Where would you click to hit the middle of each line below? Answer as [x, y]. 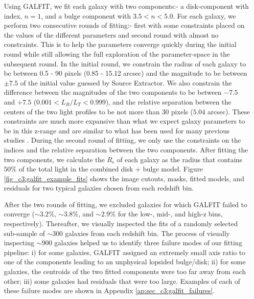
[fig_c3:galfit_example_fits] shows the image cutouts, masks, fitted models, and [124, 178]
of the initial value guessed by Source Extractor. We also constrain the [126, 82]
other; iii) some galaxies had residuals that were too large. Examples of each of [122, 281]
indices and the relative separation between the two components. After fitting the [126, 149]
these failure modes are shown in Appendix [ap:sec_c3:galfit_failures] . [109, 290]
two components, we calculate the [54, 159]
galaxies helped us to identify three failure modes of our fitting [148, 243]
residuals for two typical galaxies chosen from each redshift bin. [99, 188]
